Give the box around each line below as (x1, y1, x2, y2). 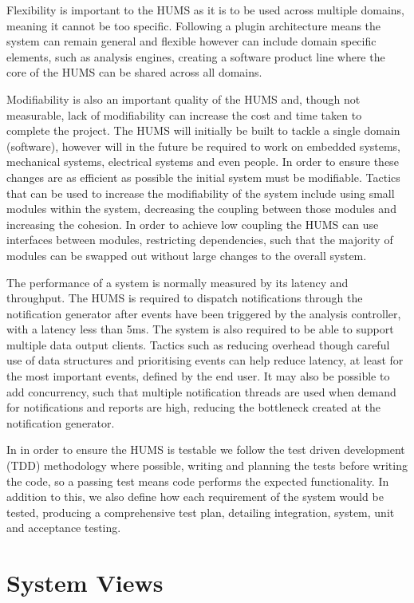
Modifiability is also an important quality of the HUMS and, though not (6, 90, 361, 107)
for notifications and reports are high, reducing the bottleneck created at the (6, 399, 381, 416)
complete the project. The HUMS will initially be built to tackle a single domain (6, 122, 400, 139)
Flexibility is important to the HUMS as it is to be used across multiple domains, (6, 2, 404, 18)
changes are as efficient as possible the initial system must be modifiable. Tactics (6, 168, 400, 185)
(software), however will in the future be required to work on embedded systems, (6, 137, 401, 154)
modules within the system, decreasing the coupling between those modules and (6, 200, 396, 217)
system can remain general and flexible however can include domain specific (6, 33, 377, 49)
